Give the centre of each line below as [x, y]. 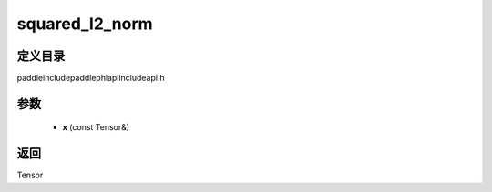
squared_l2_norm [85, 24]
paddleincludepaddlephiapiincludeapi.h [91, 78]
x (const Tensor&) [96, 127]
